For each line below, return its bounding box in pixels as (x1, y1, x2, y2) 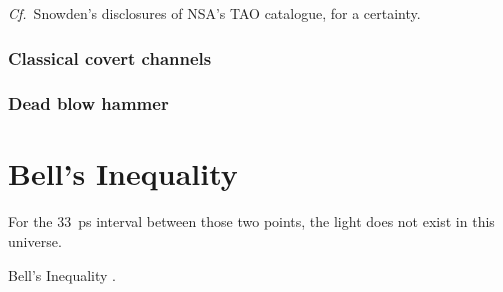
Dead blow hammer (8, 91, 169, 116)
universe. (8, 231, 62, 251)
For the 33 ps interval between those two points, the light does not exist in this (8, 211, 495, 232)
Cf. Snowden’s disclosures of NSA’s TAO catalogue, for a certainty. (8, 3, 421, 23)
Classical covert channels (8, 45, 212, 70)
